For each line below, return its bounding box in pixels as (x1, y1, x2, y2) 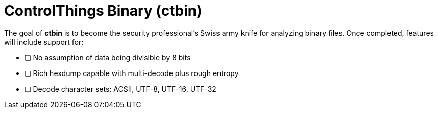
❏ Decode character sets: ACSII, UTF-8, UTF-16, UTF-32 (25, 84, 216, 93)
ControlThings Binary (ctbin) (4, 2, 202, 19)
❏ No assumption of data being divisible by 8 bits (25, 53, 191, 62)
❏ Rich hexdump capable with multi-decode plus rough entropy (25, 68, 239, 78)
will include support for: (4, 37, 84, 46)
